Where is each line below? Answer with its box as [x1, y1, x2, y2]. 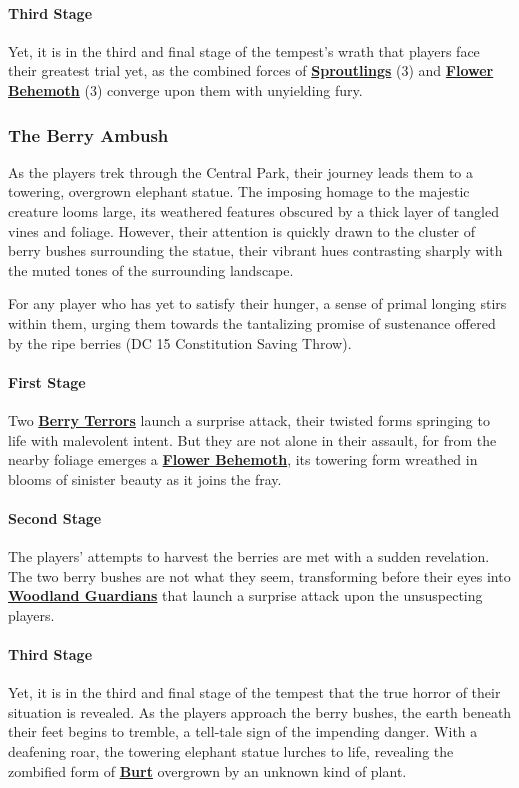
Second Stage [8, 507, 102, 528]
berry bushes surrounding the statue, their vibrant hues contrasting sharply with [8, 240, 503, 261]
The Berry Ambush [8, 122, 169, 147]
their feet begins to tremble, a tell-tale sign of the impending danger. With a [8, 721, 478, 742]
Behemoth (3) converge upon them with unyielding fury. [8, 79, 363, 100]
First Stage [8, 371, 86, 392]
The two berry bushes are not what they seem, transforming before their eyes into [8, 565, 511, 586]
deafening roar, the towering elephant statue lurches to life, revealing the [8, 741, 454, 762]
